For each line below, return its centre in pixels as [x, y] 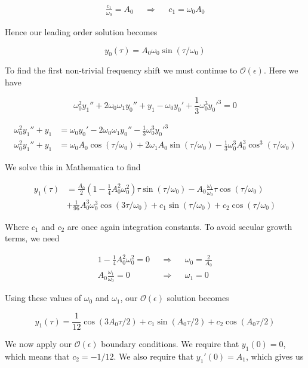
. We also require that [154, 356]
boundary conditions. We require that [170, 344]
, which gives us [275, 356]
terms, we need [32, 238]
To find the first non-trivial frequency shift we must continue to [121, 70]
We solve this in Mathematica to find [73, 167]
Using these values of [43, 298]
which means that [37, 356]
